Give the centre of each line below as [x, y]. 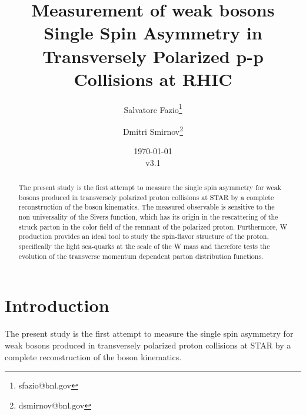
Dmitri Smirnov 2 [153, 130]
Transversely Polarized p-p [153, 56]
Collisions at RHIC [153, 79]
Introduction [57, 305]
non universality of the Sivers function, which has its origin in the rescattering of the [148, 217]
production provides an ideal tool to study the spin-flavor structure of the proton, [144, 236]
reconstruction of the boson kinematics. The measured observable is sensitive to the [147, 207]
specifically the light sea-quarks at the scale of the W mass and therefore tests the [144, 246]
